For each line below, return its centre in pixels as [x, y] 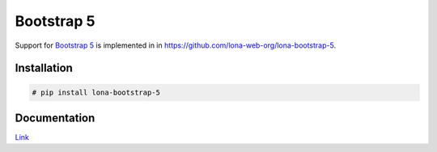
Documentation [55, 118]
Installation [44, 68]
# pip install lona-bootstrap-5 [96, 92]
